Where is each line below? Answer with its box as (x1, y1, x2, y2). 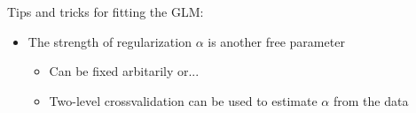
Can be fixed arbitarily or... (49, 62, 200, 80)
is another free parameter (208, 32, 345, 50)
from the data (333, 91, 409, 109)
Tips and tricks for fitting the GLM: (7, 3, 204, 20)
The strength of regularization (27, 32, 192, 50)
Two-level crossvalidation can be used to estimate (49, 91, 318, 109)
